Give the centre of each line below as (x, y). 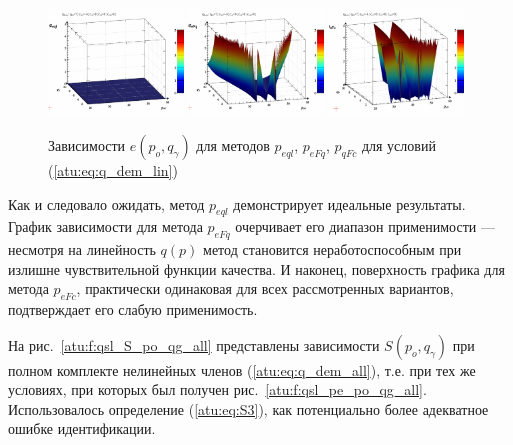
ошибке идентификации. (82, 428)
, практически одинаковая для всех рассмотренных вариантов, (265, 288)
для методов (233, 144)
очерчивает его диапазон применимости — (365, 226)
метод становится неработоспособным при (332, 249)
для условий (398, 144)
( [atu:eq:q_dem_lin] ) (113, 169)
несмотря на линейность (82, 249)
